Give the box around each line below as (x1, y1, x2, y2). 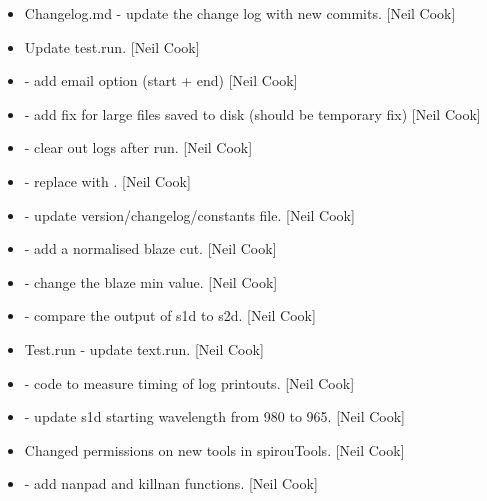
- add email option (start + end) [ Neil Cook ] (24, 70, 298, 91)
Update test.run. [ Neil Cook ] (24, 36, 200, 57)
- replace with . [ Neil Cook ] (24, 170, 191, 191)
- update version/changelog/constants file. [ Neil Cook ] (24, 204, 355, 225)
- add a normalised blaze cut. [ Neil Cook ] (24, 238, 277, 259)
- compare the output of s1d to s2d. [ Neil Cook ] (24, 305, 316, 326)
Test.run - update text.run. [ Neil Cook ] (24, 338, 264, 359)
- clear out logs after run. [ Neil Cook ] (24, 137, 253, 158)
